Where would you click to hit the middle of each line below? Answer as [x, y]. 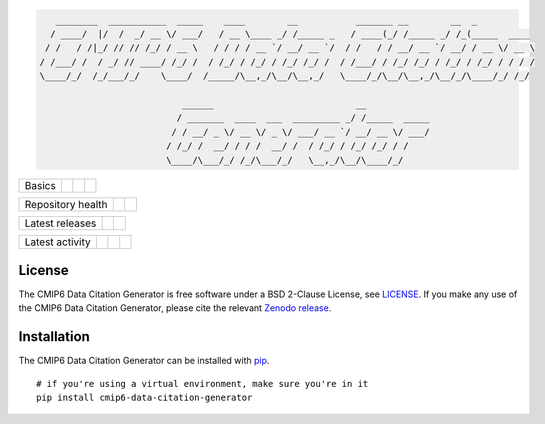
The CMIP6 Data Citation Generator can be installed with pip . [144, 361]
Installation [54, 336]
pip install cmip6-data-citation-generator [144, 398]
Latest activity [57, 242]
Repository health [66, 205]
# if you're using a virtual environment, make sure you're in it [202, 383]
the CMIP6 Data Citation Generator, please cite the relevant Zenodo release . [175, 308]
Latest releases [60, 223]
